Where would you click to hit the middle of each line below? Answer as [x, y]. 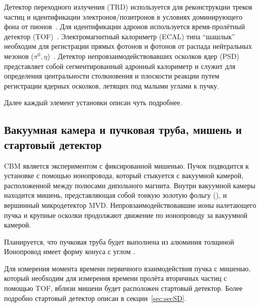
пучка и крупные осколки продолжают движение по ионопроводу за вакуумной [126, 215]
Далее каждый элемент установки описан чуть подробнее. [93, 102]
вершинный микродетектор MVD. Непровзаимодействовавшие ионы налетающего [130, 205]
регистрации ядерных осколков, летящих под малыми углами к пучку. [112, 85]
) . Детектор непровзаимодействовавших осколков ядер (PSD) [143, 56]
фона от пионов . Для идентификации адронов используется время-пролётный [124, 26]
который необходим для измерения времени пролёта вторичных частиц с [116, 278]
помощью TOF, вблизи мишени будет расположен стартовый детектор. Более [123, 288]
